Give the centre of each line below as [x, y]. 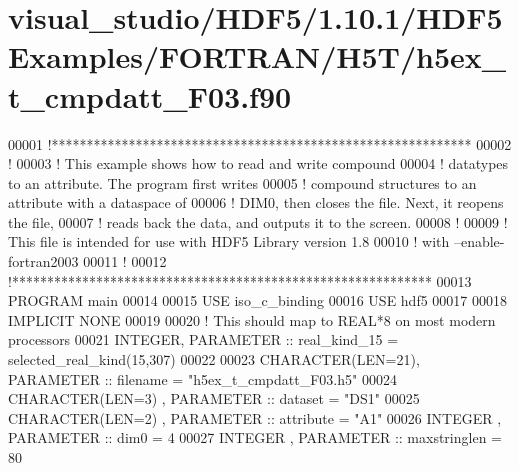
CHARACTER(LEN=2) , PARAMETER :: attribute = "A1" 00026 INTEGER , [255, 417]
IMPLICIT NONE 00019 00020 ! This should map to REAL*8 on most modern [252, 319]
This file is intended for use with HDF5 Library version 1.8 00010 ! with [229, 241]
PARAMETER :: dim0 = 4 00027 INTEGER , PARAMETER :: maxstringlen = [255, 437]
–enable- [479, 241]
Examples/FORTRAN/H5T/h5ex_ [257, 56]
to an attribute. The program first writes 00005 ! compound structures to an [242, 182]
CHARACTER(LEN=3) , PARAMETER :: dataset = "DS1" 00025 [214, 398]
